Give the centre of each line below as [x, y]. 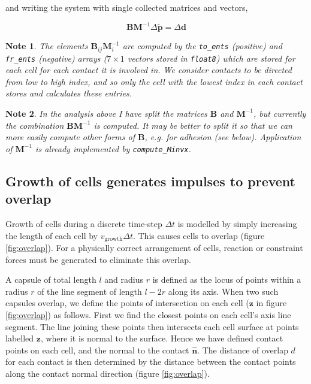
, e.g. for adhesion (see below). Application [223, 137]
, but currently [280, 113]
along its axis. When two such [223, 291]
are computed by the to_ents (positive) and [202, 46]
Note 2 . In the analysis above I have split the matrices [106, 113]
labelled [20, 338]
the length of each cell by [52, 235]
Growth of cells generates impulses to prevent [151, 181]
